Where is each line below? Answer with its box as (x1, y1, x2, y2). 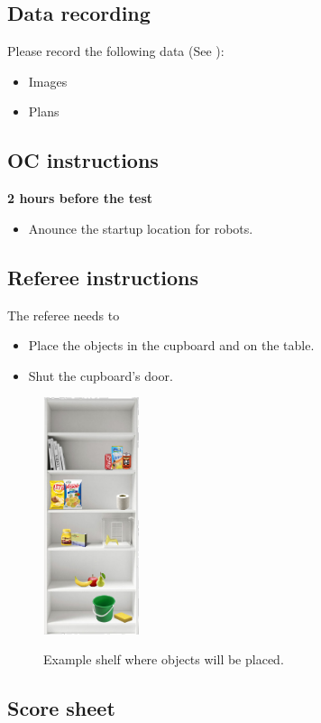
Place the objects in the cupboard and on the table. (28, 336, 315, 355)
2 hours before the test (7, 189, 153, 208)
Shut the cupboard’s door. (28, 366, 173, 385)
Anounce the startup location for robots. (28, 218, 253, 237)
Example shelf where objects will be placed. (43, 650, 284, 669)
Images (28, 71, 68, 90)
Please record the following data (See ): (7, 42, 225, 60)
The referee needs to (7, 305, 120, 324)
